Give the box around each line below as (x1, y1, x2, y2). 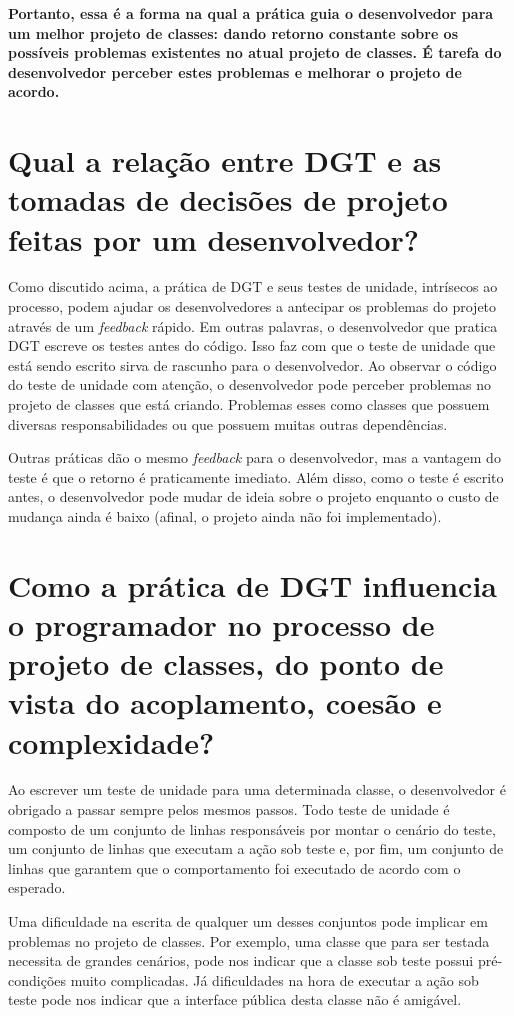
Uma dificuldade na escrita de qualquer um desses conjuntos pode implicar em (8, 911, 488, 932)
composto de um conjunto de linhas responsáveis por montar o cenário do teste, (8, 818, 496, 839)
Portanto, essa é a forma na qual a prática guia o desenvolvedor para (8, 3, 494, 23)
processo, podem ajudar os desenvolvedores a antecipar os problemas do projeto (8, 296, 497, 317)
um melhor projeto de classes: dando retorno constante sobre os (8, 22, 459, 43)
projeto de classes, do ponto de (8, 643, 444, 684)
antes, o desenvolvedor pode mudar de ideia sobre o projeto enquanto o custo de (8, 486, 499, 507)
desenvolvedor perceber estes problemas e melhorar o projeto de (8, 61, 462, 82)
